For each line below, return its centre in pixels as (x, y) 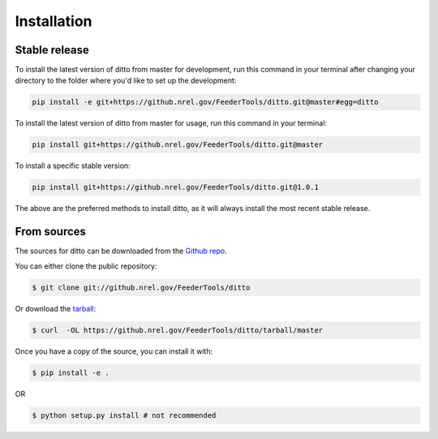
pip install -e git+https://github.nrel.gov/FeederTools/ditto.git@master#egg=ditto (205, 102)
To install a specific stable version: (73, 166)
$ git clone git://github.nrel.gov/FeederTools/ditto (141, 287)
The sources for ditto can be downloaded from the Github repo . (121, 251)
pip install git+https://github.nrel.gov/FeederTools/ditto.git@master (178, 145)
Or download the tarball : (56, 308)
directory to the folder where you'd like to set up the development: (126, 80)
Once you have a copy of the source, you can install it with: (114, 351)
